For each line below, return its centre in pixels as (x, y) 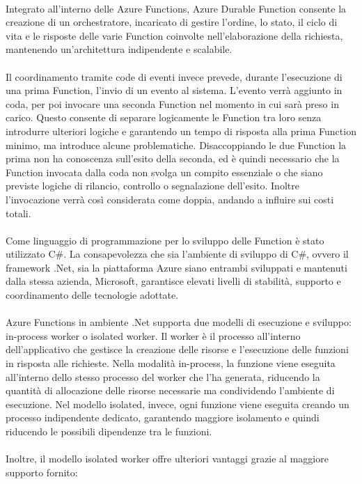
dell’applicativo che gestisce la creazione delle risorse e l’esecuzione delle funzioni (177, 349)
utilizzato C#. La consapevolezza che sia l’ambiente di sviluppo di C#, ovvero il (177, 254)
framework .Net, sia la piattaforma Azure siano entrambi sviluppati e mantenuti (176, 267)
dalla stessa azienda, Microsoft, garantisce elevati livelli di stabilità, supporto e (173, 281)
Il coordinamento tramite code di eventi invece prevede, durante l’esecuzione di (174, 76)
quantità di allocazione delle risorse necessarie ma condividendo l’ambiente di (170, 390)
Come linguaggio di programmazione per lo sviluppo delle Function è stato (165, 240)
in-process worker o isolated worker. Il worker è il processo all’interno (153, 335)
